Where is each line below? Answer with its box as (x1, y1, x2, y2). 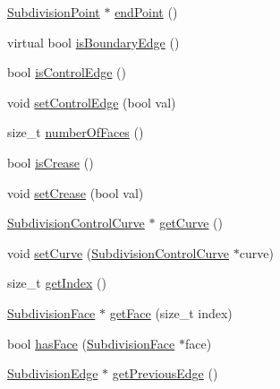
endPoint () (115, 3, 178, 21)
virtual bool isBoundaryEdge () (7, 32, 180, 51)
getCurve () (159, 213, 223, 232)
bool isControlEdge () (7, 63, 126, 82)
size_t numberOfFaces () (7, 123, 144, 142)
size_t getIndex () (7, 273, 106, 292)
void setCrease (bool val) (7, 183, 144, 202)
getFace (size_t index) (109, 303, 233, 322)
